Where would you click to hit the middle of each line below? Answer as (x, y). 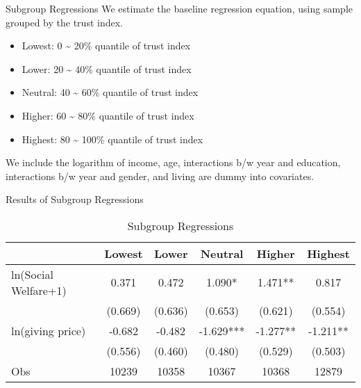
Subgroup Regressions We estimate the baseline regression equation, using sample (179, 8)
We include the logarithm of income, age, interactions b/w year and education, (173, 162)
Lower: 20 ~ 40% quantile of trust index (107, 68)
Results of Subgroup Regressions (75, 199)
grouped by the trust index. (64, 22)
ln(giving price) (49, 330)
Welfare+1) (39, 290)
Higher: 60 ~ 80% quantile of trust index (108, 115)
